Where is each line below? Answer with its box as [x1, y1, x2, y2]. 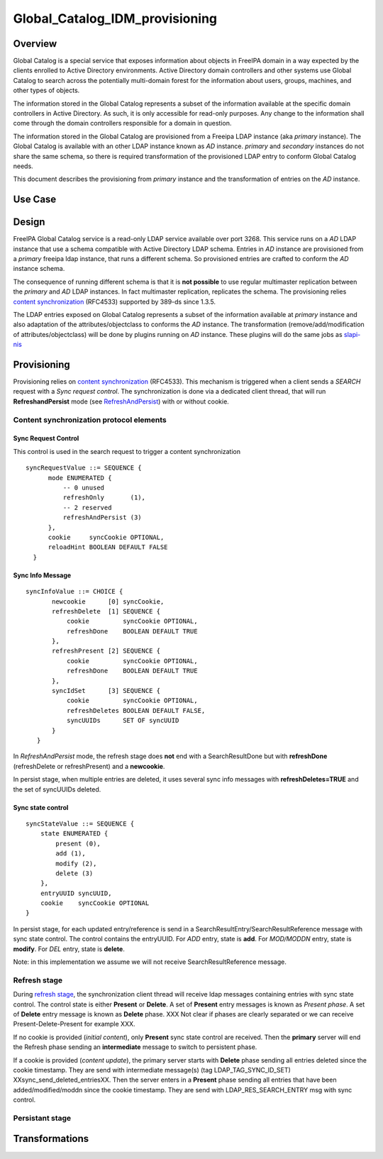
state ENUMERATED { [40, 830, 109, 838]
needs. [13, 162, 33, 170]
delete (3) [55, 869, 94, 877]
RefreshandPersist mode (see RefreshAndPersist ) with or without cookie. [13, 397, 230, 406]
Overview [13, 38, 57, 50]
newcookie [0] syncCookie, [52, 597, 165, 606]
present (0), [55, 839, 101, 848]
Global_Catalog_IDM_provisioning [13, 11, 218, 26]
